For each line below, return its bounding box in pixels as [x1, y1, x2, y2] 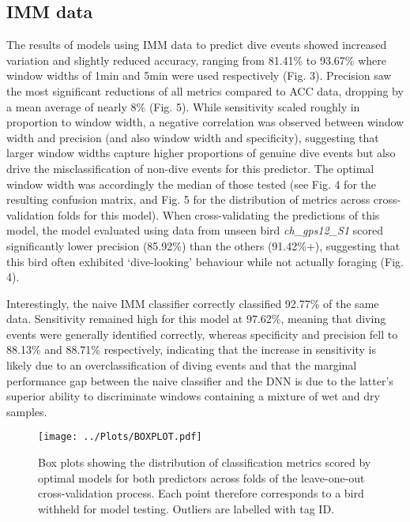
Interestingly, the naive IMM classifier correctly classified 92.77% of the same [6, 295, 379, 311]
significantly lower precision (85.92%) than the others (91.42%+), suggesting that [6, 237, 401, 253]
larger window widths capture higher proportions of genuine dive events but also [6, 145, 396, 161]
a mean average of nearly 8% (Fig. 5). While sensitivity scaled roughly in [6, 98, 360, 115]
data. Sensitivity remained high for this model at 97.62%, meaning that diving [6, 310, 386, 327]
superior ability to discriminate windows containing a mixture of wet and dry [6, 388, 380, 404]
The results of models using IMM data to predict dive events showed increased [6, 36, 387, 53]
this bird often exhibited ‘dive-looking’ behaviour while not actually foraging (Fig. [6, 253, 404, 269]
